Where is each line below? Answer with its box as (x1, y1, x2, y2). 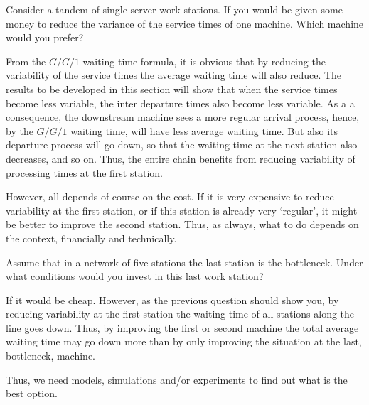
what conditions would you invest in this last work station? (6, 269, 264, 283)
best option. (6, 386, 58, 401)
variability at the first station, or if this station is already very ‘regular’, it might (6, 202, 358, 217)
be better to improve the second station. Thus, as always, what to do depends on (6, 217, 359, 232)
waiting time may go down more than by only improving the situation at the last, (6, 334, 362, 349)
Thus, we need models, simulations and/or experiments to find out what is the (6, 372, 348, 387)
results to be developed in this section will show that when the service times (6, 81, 338, 96)
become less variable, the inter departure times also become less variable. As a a (6, 95, 355, 110)
